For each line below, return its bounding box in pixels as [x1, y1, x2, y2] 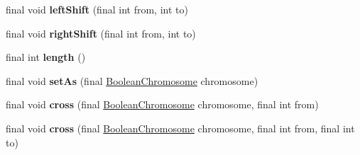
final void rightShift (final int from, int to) [6, 25, 196, 40]
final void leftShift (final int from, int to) [6, 2, 188, 16]
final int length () [6, 50, 86, 64]
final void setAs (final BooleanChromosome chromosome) [6, 73, 258, 88]
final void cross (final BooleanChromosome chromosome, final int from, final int [6, 120, 355, 135]
